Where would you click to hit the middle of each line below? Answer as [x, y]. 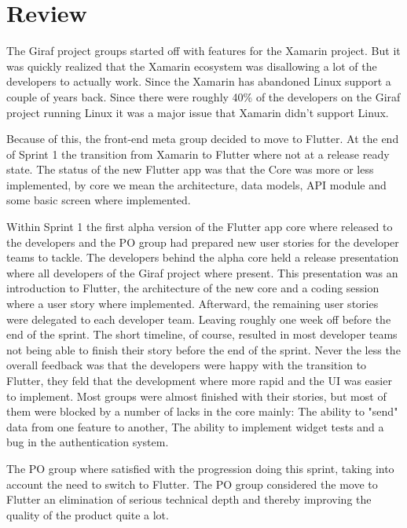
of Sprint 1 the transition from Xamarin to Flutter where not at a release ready [198, 154]
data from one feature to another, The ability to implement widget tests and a [195, 426]
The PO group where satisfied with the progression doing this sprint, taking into [200, 468]
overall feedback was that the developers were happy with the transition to [187, 365]
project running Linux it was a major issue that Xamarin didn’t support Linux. [198, 112]
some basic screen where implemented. [99, 200]
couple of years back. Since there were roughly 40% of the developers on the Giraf [203, 96]
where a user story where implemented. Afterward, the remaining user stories [192, 304]
